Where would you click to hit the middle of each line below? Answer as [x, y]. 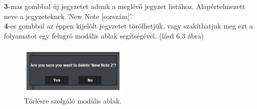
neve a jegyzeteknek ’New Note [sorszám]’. [68, 16]
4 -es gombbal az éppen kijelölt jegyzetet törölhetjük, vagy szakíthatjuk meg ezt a [128, 26]
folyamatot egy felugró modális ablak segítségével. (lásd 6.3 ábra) [104, 35]
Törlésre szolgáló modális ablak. [73, 100]
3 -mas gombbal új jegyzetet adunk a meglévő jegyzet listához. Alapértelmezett [125, 6]
